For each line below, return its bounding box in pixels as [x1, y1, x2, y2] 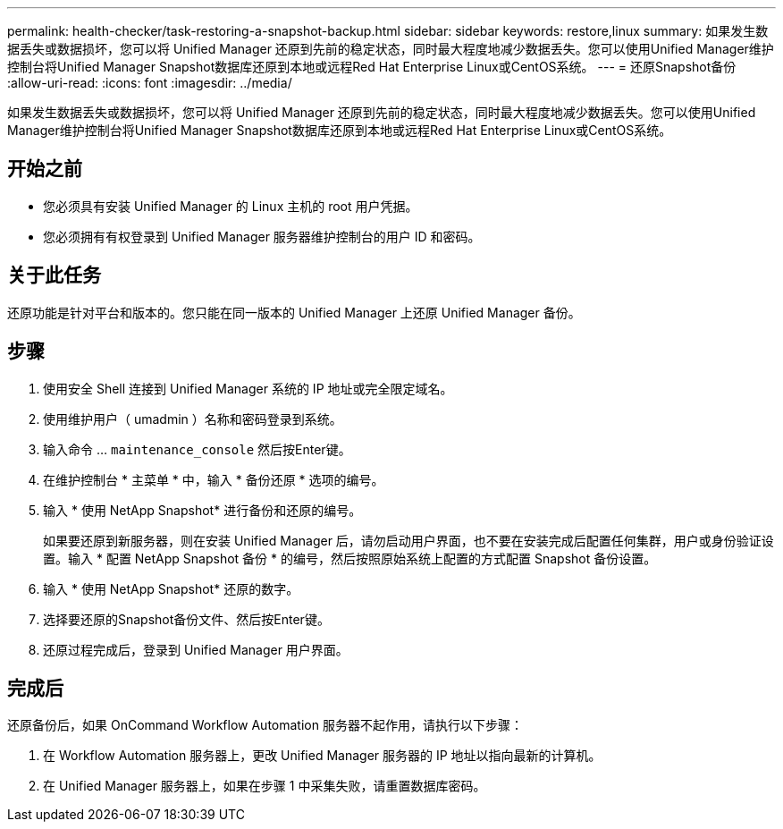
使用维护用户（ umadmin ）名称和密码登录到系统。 [43, 410, 342, 427]
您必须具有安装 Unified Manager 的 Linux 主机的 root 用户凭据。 [43, 198, 418, 214]
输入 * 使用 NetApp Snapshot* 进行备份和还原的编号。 [43, 502, 362, 518]
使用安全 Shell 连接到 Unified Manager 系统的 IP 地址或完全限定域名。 [43, 380, 453, 396]
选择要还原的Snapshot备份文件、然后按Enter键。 [43, 611, 330, 627]
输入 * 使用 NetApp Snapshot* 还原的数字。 [43, 580, 299, 596]
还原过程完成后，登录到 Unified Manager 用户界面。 [43, 641, 349, 657]
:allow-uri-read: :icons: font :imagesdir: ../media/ [7, 75, 292, 90]
